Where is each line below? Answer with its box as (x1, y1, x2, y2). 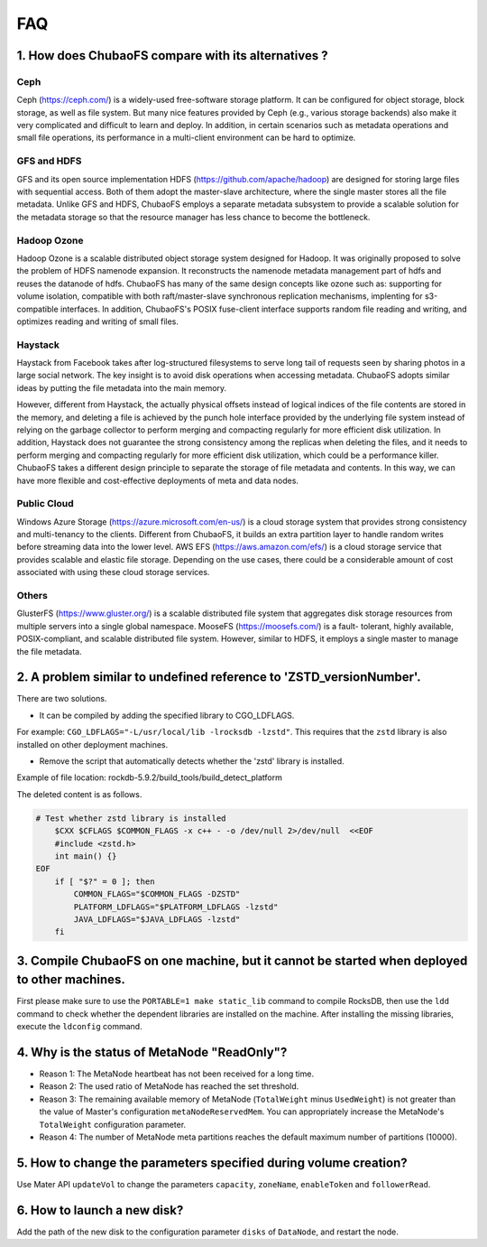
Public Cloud (16, 498, 74, 510)
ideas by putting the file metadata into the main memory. (16, 382, 227, 393)
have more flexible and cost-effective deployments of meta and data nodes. (16, 475, 299, 486)
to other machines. (16, 972, 125, 988)
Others (16, 590, 49, 602)
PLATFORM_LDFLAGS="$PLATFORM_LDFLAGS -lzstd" (73, 901, 279, 912)
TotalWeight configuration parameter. (39, 1119, 187, 1130)
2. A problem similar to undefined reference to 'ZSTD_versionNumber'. (16, 669, 421, 685)
